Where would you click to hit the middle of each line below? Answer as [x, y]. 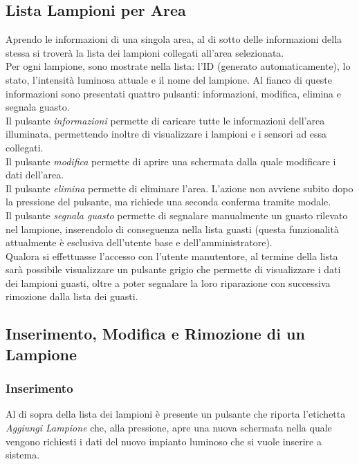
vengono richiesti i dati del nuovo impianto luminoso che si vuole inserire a [164, 441]
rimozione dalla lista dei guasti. [72, 296]
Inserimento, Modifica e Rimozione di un [155, 334]
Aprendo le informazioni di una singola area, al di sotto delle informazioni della [174, 39]
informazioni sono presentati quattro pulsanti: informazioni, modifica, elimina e [173, 93]
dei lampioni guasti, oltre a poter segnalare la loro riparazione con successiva [168, 282]
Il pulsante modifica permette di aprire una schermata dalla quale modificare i [171, 161]
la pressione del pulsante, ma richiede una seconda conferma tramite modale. [168, 202]
